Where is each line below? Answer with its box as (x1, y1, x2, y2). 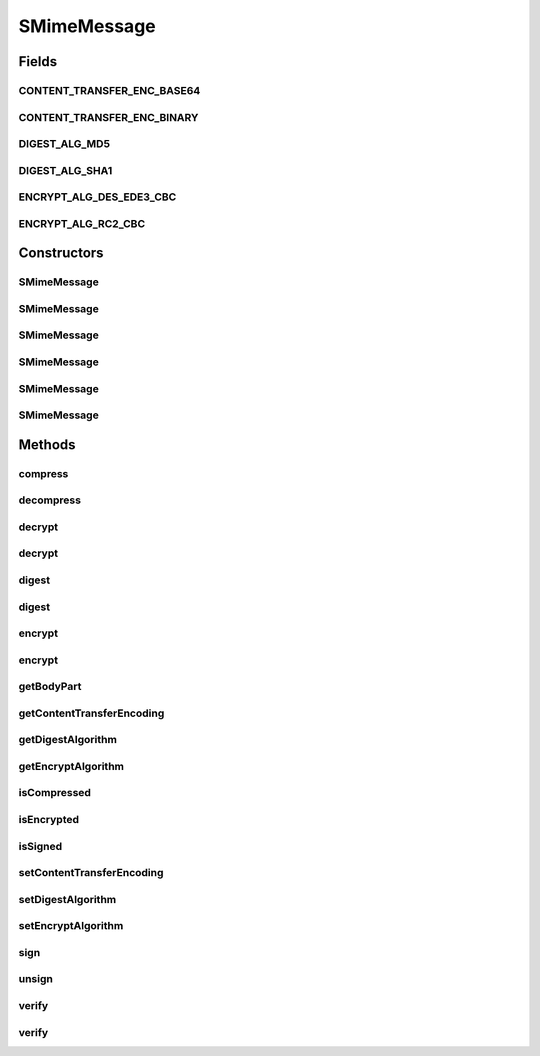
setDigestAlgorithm (18, 892, 117, 906)
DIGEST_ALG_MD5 (18, 137, 110, 151)
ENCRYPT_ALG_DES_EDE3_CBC (18, 190, 177, 204)
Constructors (18, 245, 104, 262)
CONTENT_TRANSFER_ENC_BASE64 (18, 83, 201, 97)
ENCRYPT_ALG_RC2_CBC (18, 216, 146, 230)
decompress (18, 493, 82, 507)
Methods (18, 436, 76, 453)
